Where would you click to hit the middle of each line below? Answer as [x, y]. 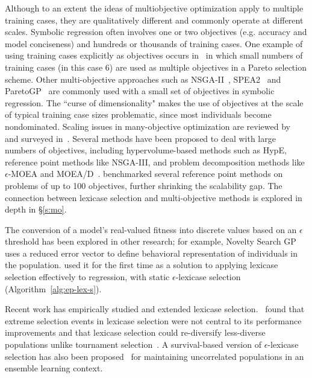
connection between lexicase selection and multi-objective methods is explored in [154, 197]
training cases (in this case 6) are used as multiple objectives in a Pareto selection [156, 67]
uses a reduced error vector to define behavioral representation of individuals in [151, 253]
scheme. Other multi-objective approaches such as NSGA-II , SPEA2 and [143, 79]
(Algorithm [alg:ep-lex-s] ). [53, 288]
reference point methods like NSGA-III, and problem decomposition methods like [155, 162]
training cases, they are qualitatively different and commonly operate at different [154, 20]
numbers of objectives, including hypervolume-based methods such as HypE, [146, 150]
